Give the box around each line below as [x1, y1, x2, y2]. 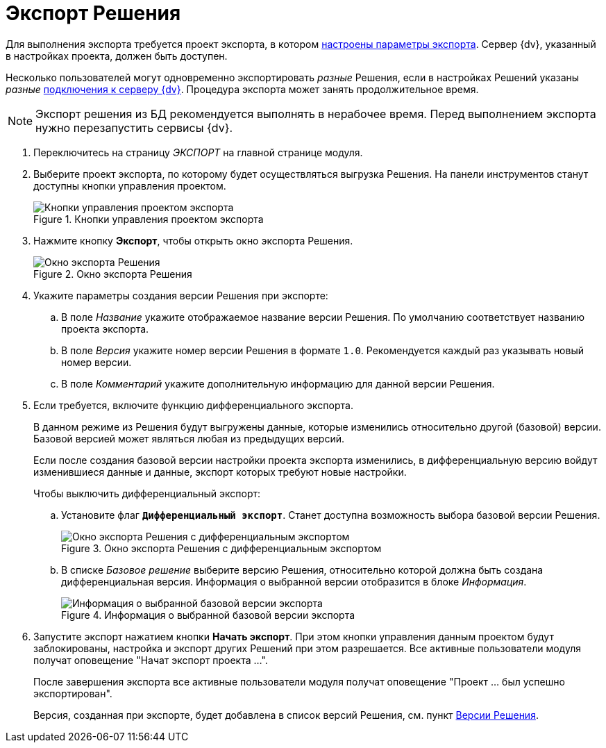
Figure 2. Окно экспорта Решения [33, 267, 192, 280]
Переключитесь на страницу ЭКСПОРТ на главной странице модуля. [33, 146, 363, 158]
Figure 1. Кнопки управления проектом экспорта [33, 213, 264, 225]
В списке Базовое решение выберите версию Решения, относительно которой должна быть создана [61, 563, 544, 576]
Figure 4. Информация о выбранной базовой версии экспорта [61, 608, 355, 621]
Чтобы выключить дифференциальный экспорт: [33, 487, 261, 499]
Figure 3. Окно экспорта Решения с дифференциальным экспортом [61, 542, 382, 554]
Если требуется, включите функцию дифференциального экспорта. [33, 399, 353, 411]
